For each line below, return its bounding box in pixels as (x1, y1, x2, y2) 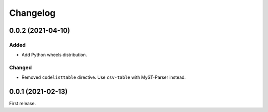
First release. (9, 101, 36, 107)
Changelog (9, 7, 56, 18)
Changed (9, 64, 32, 71)
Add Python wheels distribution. (21, 52, 87, 58)
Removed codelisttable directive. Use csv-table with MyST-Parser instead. (21, 74, 186, 80)
